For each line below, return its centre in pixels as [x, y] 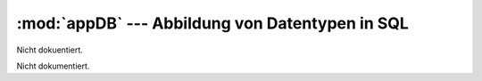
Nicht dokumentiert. [53, 66]
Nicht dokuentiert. [50, 50]
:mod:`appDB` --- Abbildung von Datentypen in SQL [213, 23]
